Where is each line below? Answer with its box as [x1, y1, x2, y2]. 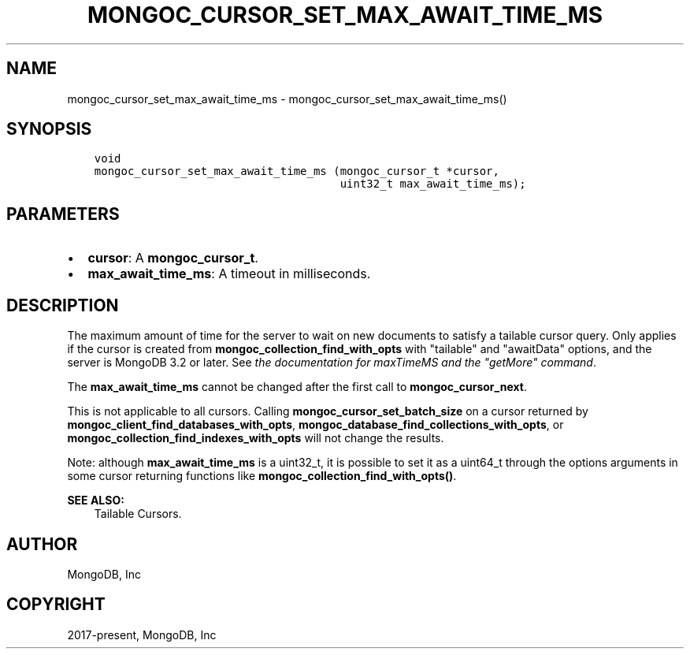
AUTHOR [6, 534, 78, 554]
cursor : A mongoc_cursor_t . [87, 250, 258, 266]
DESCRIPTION [6, 295, 119, 315]
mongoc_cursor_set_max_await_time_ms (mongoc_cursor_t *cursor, [94, 165, 499, 178]
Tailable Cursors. [94, 507, 182, 521]
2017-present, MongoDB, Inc [67, 627, 217, 642]
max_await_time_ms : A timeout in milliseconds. [87, 266, 371, 282]
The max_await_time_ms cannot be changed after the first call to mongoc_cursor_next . [67, 380, 527, 394]
